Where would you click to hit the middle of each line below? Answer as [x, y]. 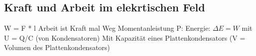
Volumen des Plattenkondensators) [57, 47]
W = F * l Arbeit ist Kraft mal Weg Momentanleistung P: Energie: [107, 28]
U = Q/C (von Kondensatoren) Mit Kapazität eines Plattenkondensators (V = [125, 37]
